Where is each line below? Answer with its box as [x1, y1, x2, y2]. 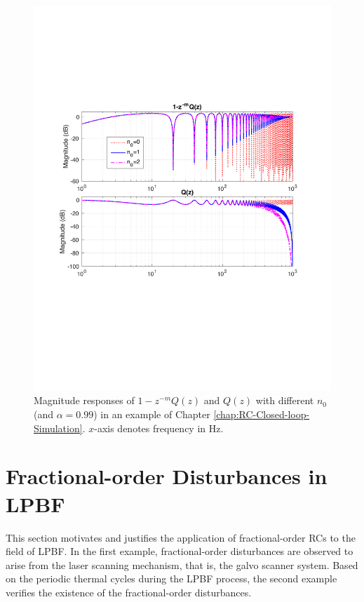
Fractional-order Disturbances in [6, 462, 328, 490]
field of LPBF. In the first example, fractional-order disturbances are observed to [6, 544, 353, 558]
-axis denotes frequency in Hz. [94, 420, 224, 435]
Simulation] [34, 420, 83, 435]
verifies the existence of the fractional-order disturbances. [6, 584, 252, 599]
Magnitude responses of [34, 393, 135, 408]
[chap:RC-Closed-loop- [213, 407, 310, 422]
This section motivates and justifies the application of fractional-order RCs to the [6, 530, 356, 544]
